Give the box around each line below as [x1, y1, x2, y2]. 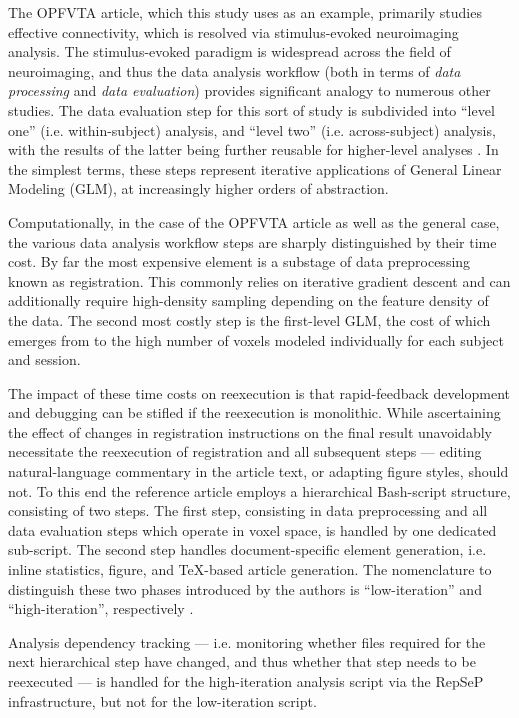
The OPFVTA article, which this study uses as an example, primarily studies [8, 2, 482, 22]
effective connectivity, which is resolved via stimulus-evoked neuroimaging [8, 21, 459, 42]
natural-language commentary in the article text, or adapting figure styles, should [8, 461, 509, 482]
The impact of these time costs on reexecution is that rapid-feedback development [8, 382, 510, 403]
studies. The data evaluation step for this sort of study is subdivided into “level [8, 99, 495, 120]
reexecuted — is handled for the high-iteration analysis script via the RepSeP [8, 671, 484, 691]
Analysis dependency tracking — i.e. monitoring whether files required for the [8, 631, 486, 652]
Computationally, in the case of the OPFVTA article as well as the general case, [8, 211, 500, 232]
